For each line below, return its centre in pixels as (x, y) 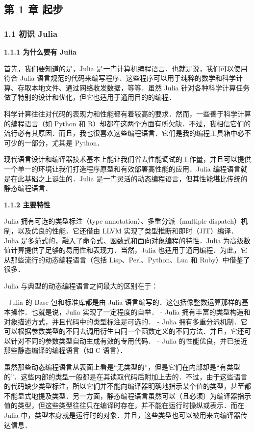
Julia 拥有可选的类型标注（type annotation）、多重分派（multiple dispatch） (122, 221)
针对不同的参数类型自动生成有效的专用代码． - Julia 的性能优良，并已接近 (129, 340)
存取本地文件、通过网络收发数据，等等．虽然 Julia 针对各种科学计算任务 (134, 87)
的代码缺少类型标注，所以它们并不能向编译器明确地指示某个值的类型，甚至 (124, 386)
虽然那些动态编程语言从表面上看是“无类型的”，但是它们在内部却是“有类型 (122, 367)
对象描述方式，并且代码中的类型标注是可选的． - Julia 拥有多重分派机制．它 (126, 321)
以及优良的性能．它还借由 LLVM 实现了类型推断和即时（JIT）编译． (127, 230)
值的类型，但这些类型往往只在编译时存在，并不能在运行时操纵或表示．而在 (124, 405)
